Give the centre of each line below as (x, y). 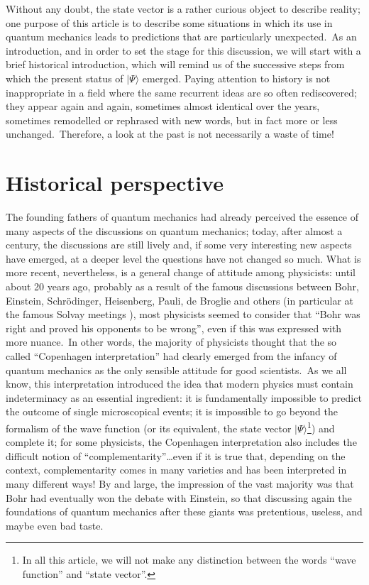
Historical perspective (115, 183)
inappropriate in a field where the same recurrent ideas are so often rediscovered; (181, 92)
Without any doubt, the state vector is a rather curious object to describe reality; (183, 9)
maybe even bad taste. (55, 525)
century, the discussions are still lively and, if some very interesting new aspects (179, 245)
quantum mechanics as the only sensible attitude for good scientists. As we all (176, 370)
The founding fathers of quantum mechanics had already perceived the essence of (182, 217)
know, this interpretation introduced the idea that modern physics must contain (180, 384)
